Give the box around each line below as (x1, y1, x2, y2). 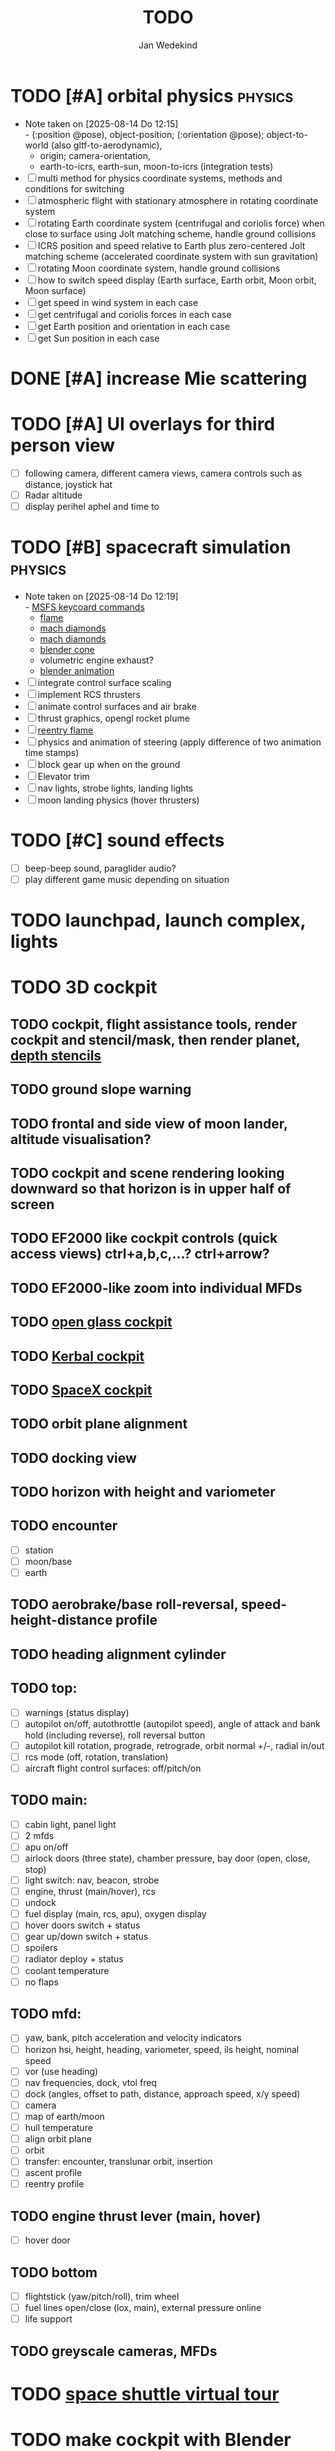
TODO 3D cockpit (10, 976, 158, 999)
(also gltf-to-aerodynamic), (50, 139, 163, 151)
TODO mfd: (10, 2006, 82, 2023)
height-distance (10, 1612, 113, 1629)
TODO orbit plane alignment (10, 1416, 188, 1433)
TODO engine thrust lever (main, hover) (10, 2207, 262, 2225)
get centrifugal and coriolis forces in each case (37, 308, 232, 320)
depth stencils (10, 1047, 102, 1064)
